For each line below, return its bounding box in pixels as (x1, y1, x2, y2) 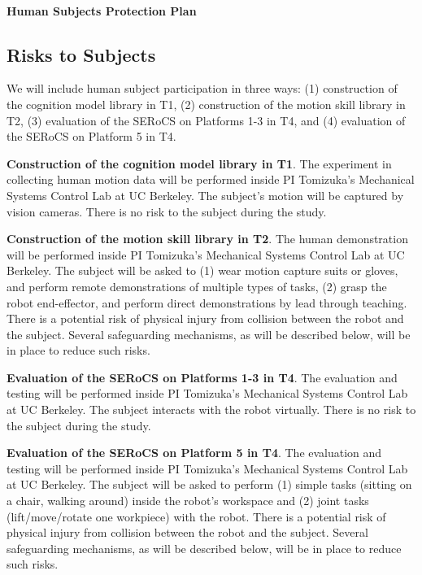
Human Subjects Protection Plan (7, 2, 197, 19)
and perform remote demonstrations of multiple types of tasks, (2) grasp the (7, 277, 387, 294)
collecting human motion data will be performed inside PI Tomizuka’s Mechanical (7, 171, 415, 188)
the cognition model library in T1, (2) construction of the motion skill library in (7, 95, 406, 112)
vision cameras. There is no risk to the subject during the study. (7, 203, 327, 220)
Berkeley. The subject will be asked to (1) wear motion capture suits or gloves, (7, 262, 398, 279)
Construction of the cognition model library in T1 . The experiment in (7, 155, 392, 172)
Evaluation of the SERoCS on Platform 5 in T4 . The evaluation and (7, 444, 382, 461)
